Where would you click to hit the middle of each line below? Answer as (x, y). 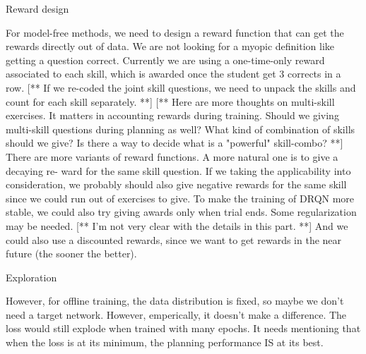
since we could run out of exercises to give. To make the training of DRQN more (180, 198)
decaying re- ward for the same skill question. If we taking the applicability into (178, 170)
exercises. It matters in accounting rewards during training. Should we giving (172, 115)
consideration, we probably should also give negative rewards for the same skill (176, 184)
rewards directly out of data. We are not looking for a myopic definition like (170, 46)
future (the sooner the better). (71, 254)
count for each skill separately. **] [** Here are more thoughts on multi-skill (170, 101)
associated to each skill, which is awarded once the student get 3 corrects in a (173, 74)
